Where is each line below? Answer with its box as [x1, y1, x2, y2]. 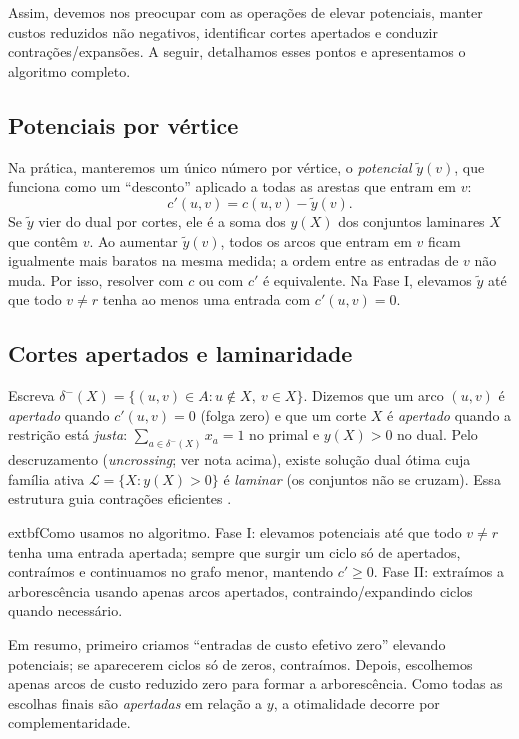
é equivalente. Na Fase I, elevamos [262, 269, 472, 290]
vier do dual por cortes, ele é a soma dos [38, 210, 286, 231]
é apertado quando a [387, 404, 512, 425]
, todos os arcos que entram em [220, 230, 412, 251]
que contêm [8, 230, 78, 251]
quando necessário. [8, 600, 123, 621]
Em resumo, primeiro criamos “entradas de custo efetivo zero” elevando [8, 633, 446, 654]
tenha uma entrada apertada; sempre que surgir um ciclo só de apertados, [8, 541, 461, 562]
